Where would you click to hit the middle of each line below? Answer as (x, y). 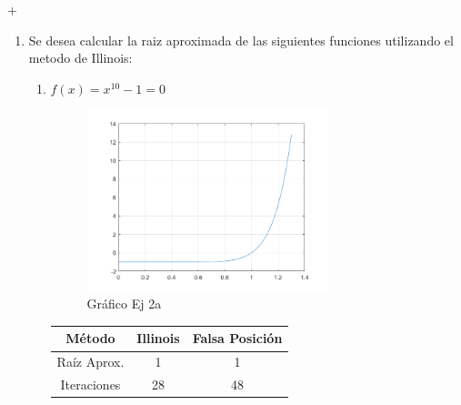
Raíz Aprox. (90, 362)
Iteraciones (90, 385)
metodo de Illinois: (80, 58)
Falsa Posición (237, 338)
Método (90, 338)
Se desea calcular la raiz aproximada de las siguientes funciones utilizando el (241, 40)
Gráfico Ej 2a (124, 304)
